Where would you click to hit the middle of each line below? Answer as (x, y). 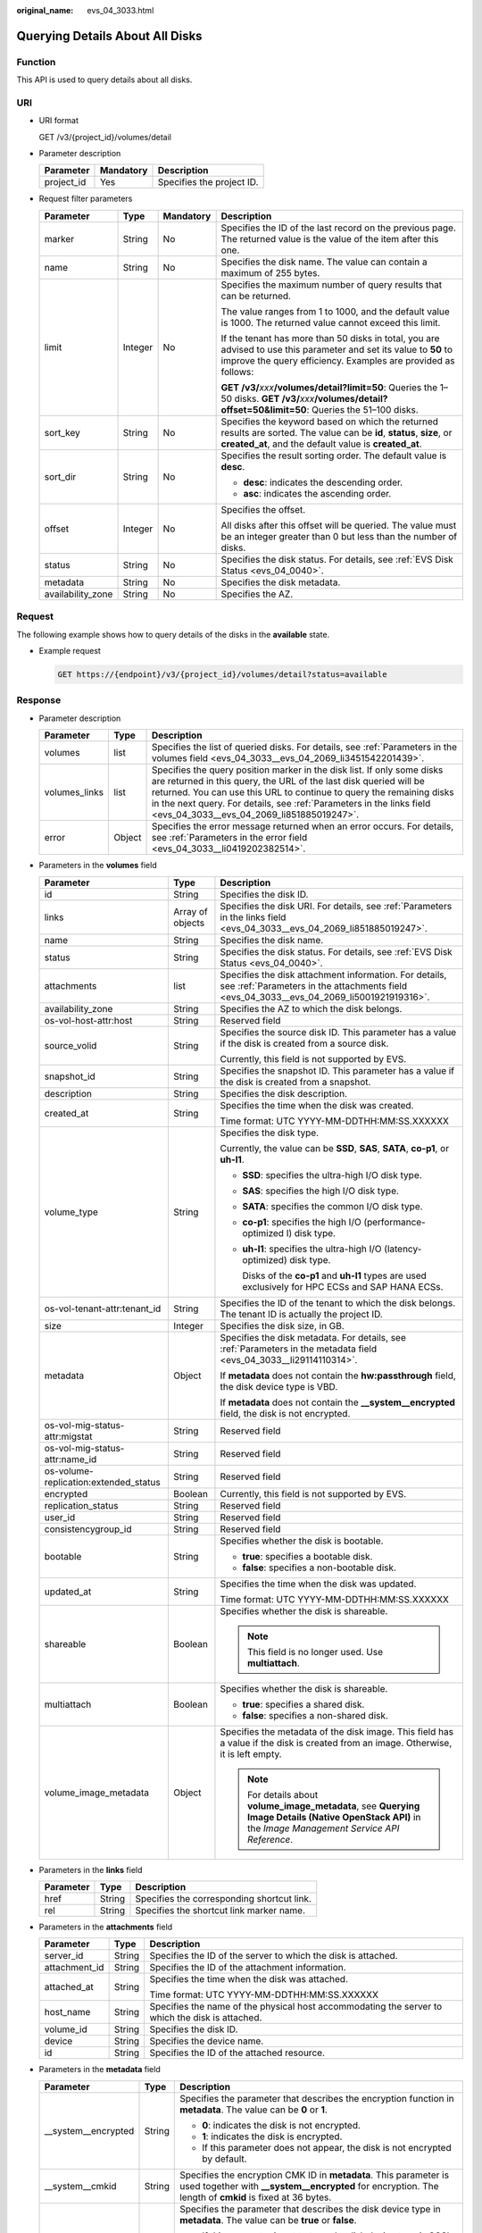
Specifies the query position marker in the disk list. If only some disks (297, 770)
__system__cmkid (80, 2186)
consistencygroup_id (88, 1529)
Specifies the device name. (207, 2041)
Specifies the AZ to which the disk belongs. (311, 1008)
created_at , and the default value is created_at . (322, 444)
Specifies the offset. (263, 509)
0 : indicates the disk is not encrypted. (282, 2125)
